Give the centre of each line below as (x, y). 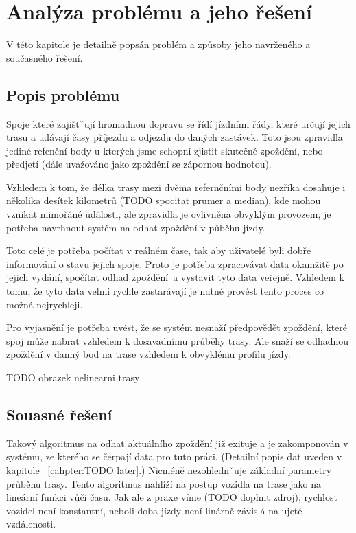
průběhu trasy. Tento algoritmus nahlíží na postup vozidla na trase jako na (164, 483)
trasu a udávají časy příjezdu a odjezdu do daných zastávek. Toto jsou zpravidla (175, 137)
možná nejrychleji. (45, 304)
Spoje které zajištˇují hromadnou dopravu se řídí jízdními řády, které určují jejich (178, 123)
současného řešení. (45, 57)
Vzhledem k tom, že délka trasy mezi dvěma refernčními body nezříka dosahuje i (176, 186)
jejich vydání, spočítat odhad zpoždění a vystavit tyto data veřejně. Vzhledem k (175, 277)
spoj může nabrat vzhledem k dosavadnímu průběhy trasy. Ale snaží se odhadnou (178, 340)
